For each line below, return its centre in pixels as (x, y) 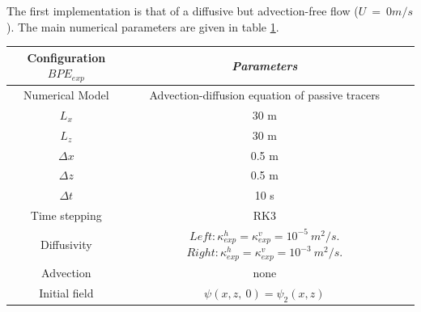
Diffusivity (66, 244)
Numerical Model (66, 94)
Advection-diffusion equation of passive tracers (265, 94)
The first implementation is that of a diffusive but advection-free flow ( (183, 11)
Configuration (66, 57)
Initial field (66, 293)
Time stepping (66, 215)
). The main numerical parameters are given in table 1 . (143, 26)
